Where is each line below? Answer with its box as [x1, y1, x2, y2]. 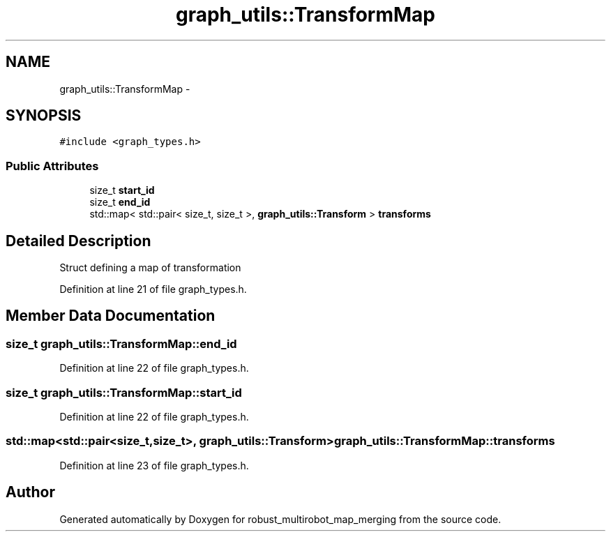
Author [6, 483, 55, 501]
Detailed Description [6, 232, 151, 250]
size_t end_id [89, 196, 151, 209]
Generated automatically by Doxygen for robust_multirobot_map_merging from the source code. [59, 513, 501, 525]
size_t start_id [89, 184, 155, 197]
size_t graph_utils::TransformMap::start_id [6, 385, 242, 400]
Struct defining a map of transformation [59, 262, 241, 274]
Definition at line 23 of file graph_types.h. [59, 459, 249, 471]
